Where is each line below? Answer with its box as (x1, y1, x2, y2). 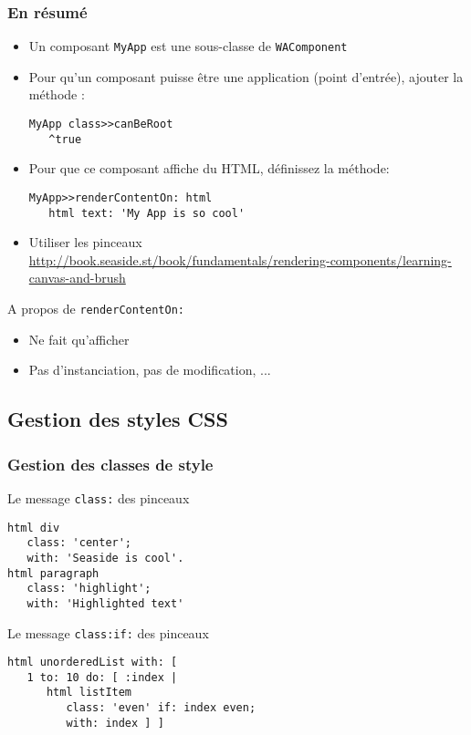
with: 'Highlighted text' (26, 596, 184, 610)
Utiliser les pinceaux (28, 233, 142, 252)
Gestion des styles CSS (7, 405, 228, 433)
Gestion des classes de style (7, 452, 214, 475)
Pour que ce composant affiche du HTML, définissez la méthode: (28, 159, 390, 178)
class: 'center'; (26, 536, 132, 550)
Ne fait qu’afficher (28, 329, 130, 348)
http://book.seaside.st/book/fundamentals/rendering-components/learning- (28, 250, 452, 269)
